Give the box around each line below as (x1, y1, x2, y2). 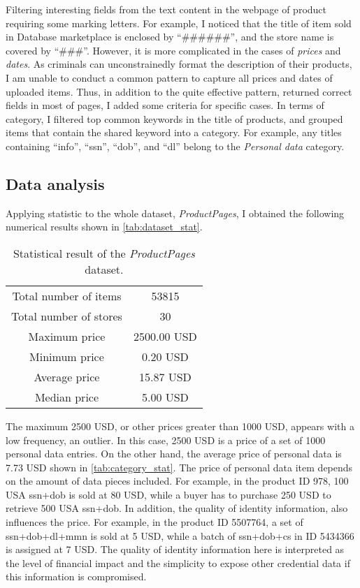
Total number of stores (11, 307, 122, 324)
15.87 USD (138, 368, 192, 385)
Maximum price (28, 328, 106, 344)
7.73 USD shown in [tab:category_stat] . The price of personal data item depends (6, 460, 353, 474)
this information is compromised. (6, 569, 147, 584)
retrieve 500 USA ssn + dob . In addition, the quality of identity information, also (6, 501, 348, 515)
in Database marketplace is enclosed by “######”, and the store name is (6, 29, 334, 44)
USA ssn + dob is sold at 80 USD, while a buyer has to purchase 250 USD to (6, 487, 331, 501)
